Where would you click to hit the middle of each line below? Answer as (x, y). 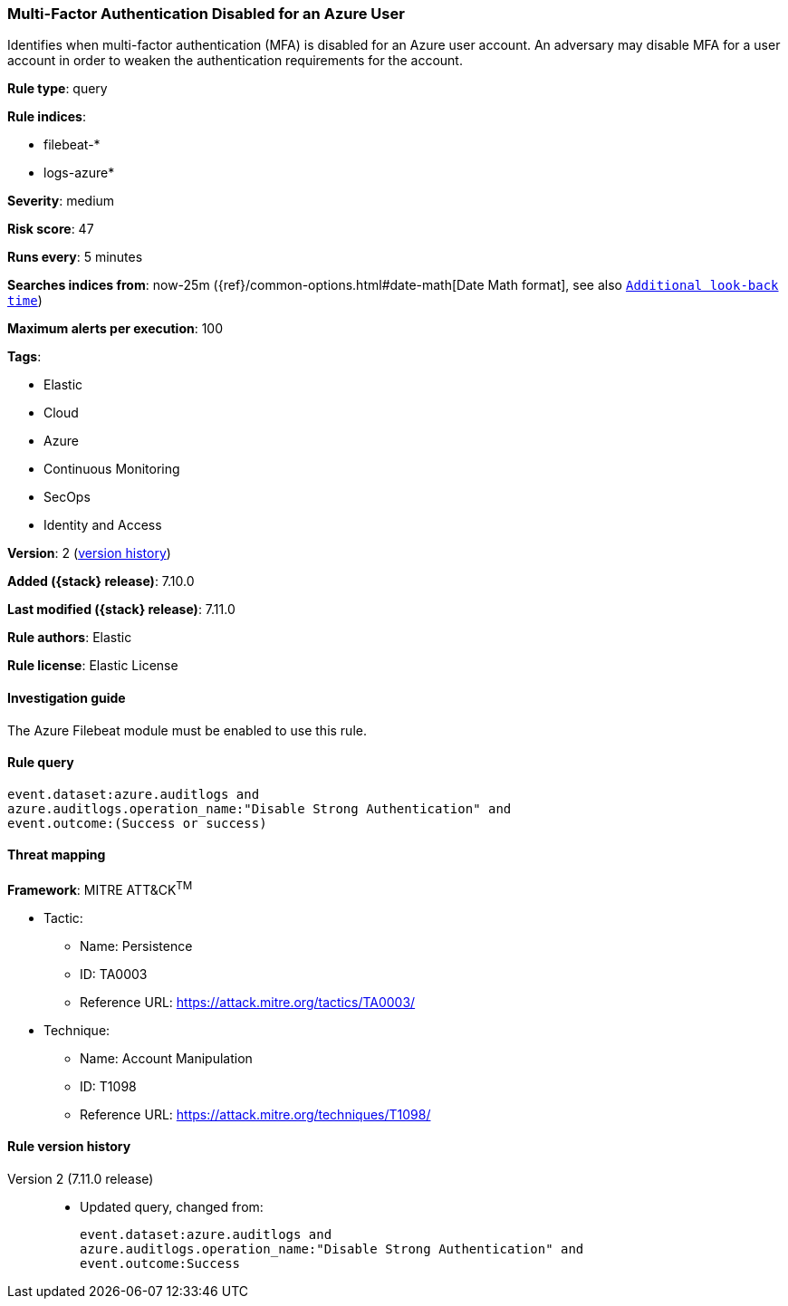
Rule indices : (47, 117)
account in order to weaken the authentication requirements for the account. (235, 61)
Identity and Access (103, 525)
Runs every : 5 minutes (75, 257)
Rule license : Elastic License (93, 666)
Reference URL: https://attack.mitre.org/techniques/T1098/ (255, 1114)
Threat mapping (57, 855)
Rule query (41, 763)
